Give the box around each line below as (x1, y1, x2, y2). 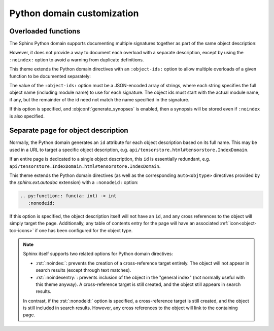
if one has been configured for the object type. (35, 227, 133, 233)
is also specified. (9, 113, 45, 119)
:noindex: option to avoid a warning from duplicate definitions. (9, 56, 144, 63)
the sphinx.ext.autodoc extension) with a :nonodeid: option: (9, 179, 139, 186)
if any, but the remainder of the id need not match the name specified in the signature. (9, 96, 190, 102)
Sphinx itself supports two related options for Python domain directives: (23, 251, 174, 257)
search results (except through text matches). (36, 267, 131, 273)
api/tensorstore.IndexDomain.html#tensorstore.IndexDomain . (9, 163, 161, 169)
